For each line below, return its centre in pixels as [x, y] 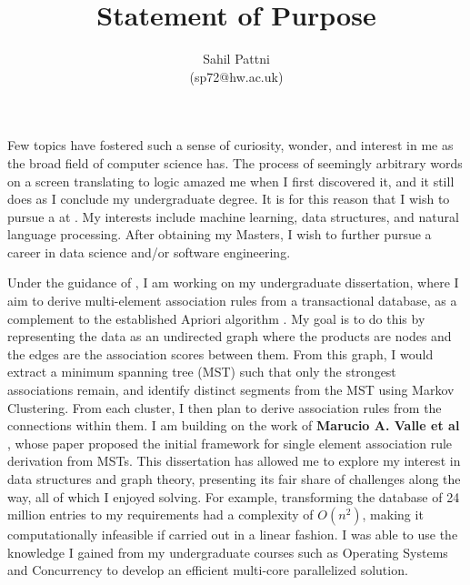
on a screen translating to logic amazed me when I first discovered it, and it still [231, 181]
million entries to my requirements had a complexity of [160, 514]
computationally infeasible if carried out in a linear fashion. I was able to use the [233, 535]
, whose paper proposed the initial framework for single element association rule [230, 443]
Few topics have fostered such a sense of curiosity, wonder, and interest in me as [230, 145]
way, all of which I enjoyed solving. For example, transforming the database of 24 [234, 496]
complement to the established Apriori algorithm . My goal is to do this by [216, 318]
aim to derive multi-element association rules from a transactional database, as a [232, 301]
